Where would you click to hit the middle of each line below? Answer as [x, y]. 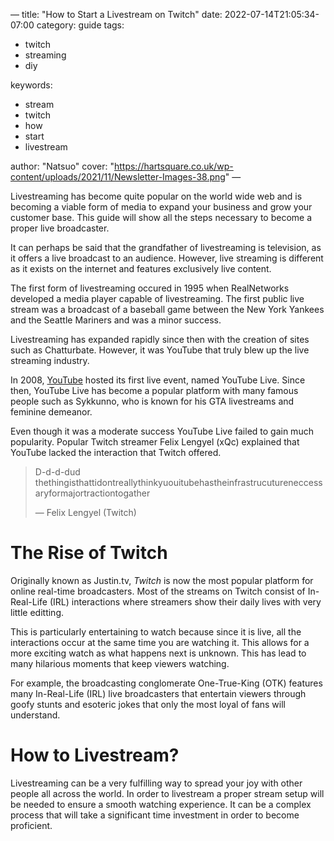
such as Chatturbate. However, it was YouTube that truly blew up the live [160, 350]
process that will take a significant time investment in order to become [155, 815]
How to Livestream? [95, 755]
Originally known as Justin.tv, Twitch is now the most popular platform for [162, 580]
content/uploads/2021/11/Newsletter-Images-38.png [118, 177]
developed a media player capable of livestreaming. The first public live [157, 298]
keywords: [31, 85]
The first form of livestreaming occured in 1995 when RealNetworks [150, 288]
